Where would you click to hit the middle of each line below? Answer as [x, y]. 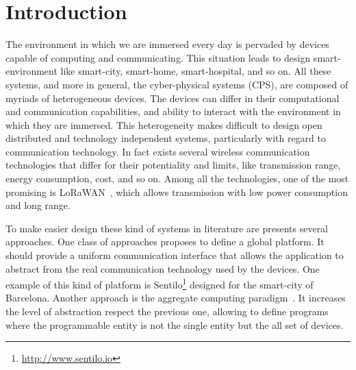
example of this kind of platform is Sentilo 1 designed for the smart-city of [160, 283]
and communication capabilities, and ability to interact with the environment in [173, 111]
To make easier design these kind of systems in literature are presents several [167, 228]
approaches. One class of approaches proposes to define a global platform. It [165, 242]
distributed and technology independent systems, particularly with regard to [166, 138]
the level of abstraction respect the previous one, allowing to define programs [167, 311]
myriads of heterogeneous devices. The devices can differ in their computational [173, 98]
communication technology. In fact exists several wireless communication [158, 151]
